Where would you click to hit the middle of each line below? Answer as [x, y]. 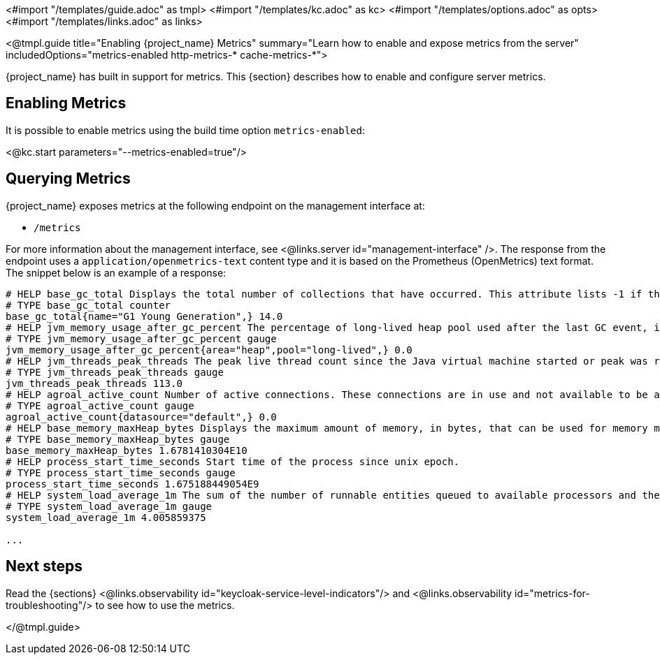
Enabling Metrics [66, 103]
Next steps [44, 566]
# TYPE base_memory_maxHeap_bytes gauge [118, 439]
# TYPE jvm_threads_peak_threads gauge [115, 372]
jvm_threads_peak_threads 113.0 [94, 383]
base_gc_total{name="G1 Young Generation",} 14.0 [144, 316]
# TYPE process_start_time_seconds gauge [121, 472]
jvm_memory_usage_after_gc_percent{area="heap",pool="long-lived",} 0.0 [209, 350]
